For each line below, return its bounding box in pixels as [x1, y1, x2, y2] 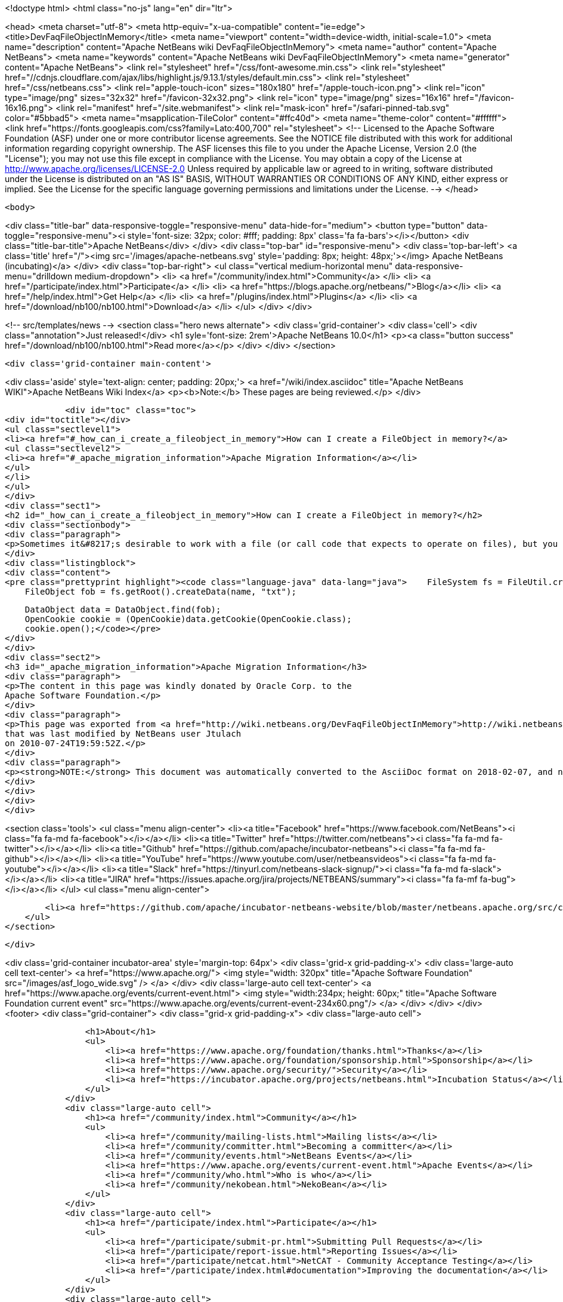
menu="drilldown [5, 271, 73, 281]
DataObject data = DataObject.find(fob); [24, 605, 221, 614]
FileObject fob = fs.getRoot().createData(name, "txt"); [24, 587, 296, 596]
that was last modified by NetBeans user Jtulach [5, 729, 242, 738]
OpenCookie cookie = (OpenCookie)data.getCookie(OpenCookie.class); [24, 614, 352, 624]
